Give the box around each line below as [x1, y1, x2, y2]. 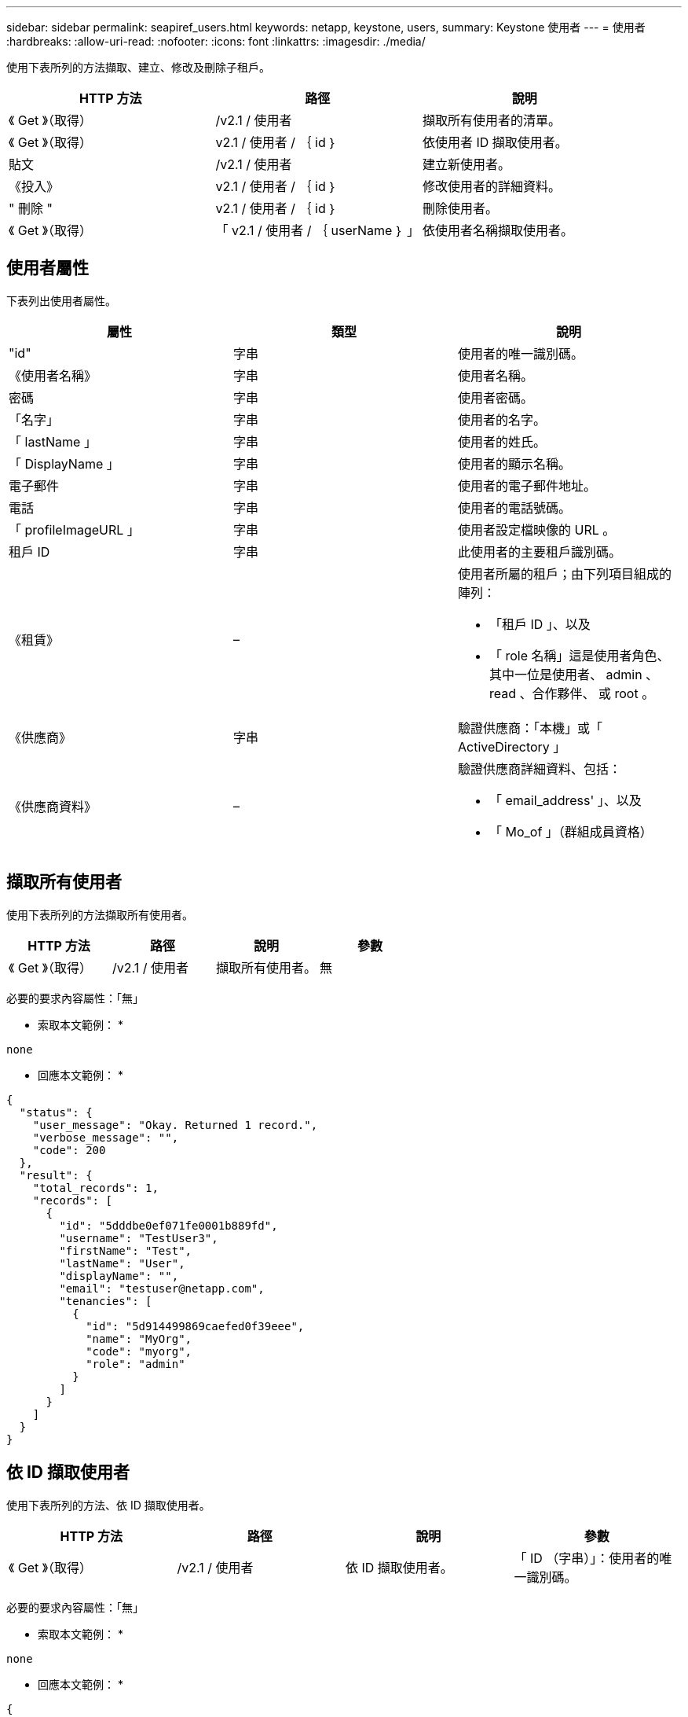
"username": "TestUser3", [59, 1231, 218, 1245]
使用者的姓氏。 [457, 433, 546, 450]
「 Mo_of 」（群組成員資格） [489, 823, 653, 840]
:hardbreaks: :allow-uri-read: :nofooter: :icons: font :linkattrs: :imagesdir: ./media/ [6, 35, 426, 48]
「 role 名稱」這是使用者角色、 [489, 647, 670, 664]
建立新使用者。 [423, 156, 511, 172]
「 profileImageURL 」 [9, 521, 140, 538]
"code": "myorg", [86, 1344, 192, 1358]
